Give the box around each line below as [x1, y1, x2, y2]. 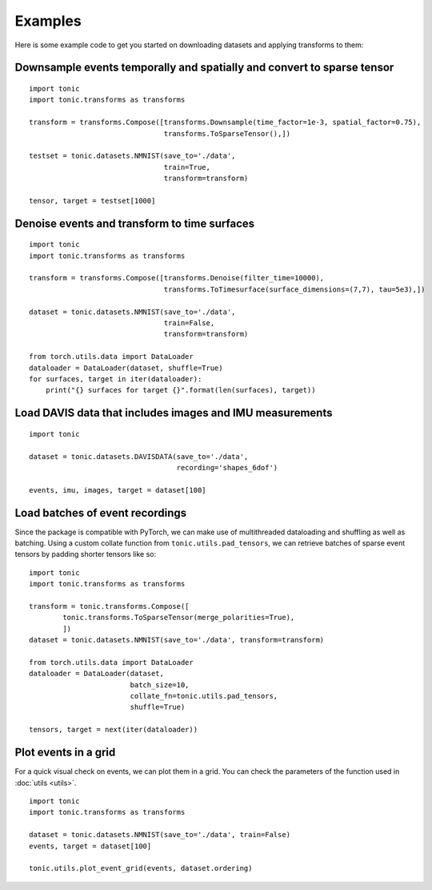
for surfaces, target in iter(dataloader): [29, 374, 202, 384]
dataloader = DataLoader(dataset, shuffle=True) [29, 363, 223, 373]
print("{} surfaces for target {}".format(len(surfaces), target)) [45, 385, 316, 395]
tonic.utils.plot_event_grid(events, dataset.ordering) [29, 864, 253, 873]
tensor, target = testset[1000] [29, 196, 156, 205]
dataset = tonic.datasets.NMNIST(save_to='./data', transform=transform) [29, 635, 325, 645]
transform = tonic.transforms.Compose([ [29, 602, 190, 610]
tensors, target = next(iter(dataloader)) [29, 725, 198, 735]
